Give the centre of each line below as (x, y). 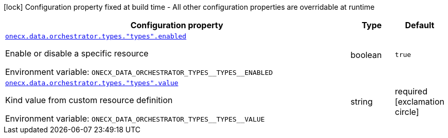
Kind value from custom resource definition (89, 100)
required (411, 91)
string (362, 101)
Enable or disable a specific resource (77, 53)
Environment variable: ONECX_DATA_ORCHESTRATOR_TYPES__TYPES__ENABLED (139, 72)
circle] (407, 112)
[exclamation (419, 101)
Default (420, 25)
